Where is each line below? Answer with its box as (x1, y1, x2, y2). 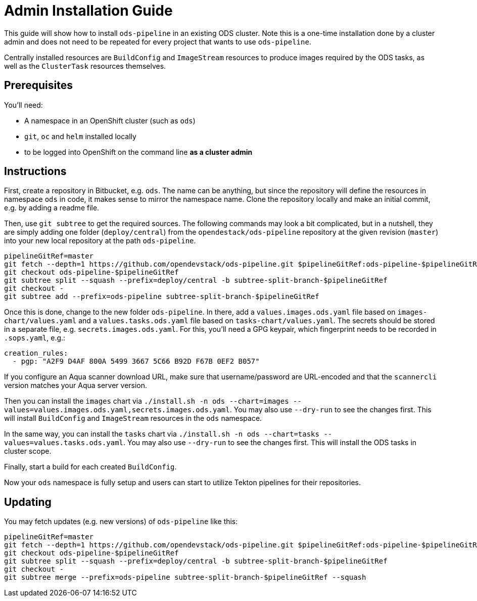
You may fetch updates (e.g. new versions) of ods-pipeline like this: (4, 517, 238, 526)
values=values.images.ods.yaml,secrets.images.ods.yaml (4, 406, 230, 414)
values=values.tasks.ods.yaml (4, 439, 124, 447)
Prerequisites (4, 79, 73, 92)
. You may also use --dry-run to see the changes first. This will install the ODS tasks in (123, 438, 417, 447)
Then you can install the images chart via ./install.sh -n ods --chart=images (4, 397, 289, 406)
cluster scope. (4, 447, 52, 456)
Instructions (4, 165, 67, 178)
